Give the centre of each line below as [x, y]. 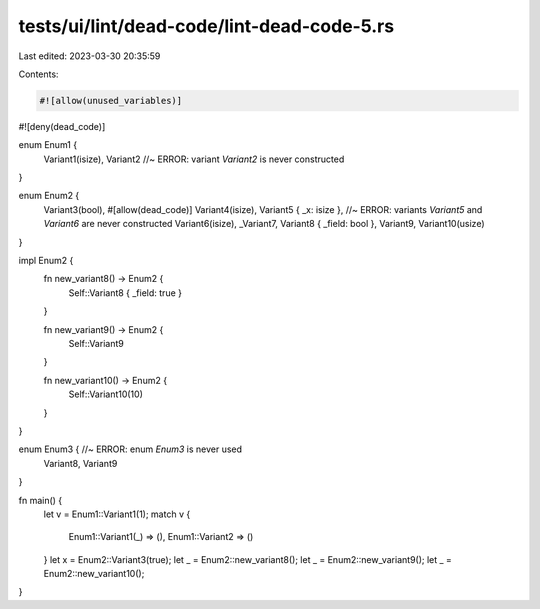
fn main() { [40, 500]
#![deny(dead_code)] [62, 126]
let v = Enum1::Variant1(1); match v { [117, 514]
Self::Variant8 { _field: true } [125, 292]
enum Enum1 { [48, 145]
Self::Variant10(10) [106, 394]
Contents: [38, 74]
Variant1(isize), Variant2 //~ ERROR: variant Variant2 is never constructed [194, 159]
